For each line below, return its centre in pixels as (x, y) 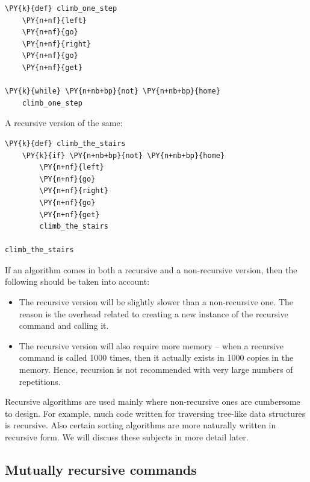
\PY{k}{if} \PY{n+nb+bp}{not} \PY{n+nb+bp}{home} (123, 155)
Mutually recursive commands (101, 469)
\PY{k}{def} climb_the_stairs (65, 143)
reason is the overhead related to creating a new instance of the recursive (153, 313)
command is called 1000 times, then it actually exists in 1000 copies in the (156, 357)
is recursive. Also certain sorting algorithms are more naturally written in (141, 425)
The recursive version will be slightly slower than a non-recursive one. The (156, 302)
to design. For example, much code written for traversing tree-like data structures (155, 413)
